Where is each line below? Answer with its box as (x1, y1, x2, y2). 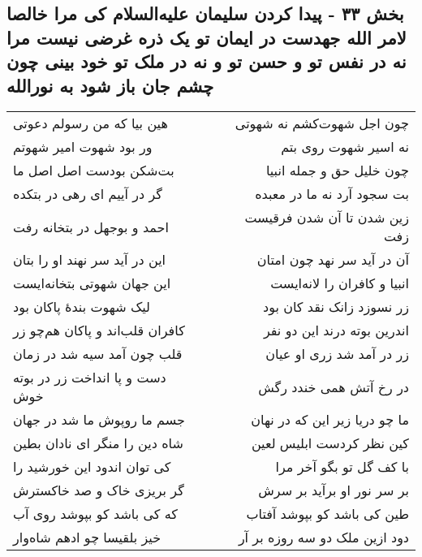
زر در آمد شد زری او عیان (265, 344, 409, 364)
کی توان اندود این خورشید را (13, 457, 171, 477)
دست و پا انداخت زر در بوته (13, 368, 166, 387)
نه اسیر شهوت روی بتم (281, 137, 409, 157)
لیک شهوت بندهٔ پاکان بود (13, 297, 150, 317)
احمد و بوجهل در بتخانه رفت (13, 217, 169, 236)
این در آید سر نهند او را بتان (13, 250, 166, 270)
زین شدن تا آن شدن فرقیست (244, 208, 409, 227)
